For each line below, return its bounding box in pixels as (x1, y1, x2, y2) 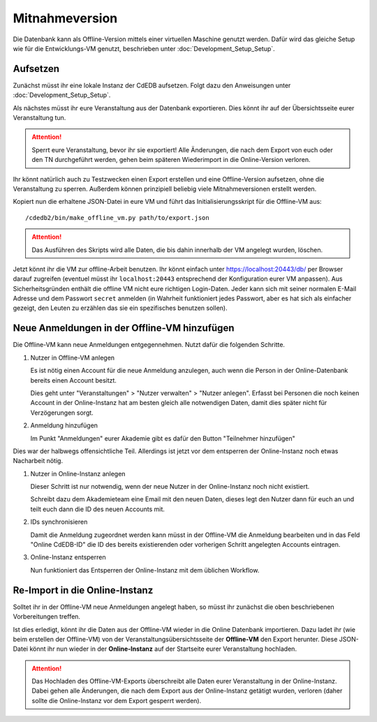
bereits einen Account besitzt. (30, 376, 117, 384)
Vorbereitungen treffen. (13, 612, 80, 621)
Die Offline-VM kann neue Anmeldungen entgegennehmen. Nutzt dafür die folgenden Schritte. (13, 341, 286, 349)
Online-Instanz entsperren (30, 553, 106, 561)
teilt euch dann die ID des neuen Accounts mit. (30, 505, 165, 513)
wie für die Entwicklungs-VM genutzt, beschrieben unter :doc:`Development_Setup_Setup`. (13, 44, 275, 52)
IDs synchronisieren (30, 517, 88, 526)
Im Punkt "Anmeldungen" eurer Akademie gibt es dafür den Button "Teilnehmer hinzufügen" (30, 434, 296, 443)
